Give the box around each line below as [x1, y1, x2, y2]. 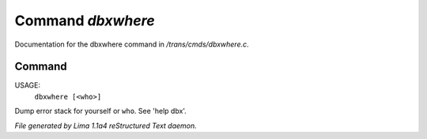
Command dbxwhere [14, 12, 155, 29]
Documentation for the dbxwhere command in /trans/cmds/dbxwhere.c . [14, 39, 249, 49]
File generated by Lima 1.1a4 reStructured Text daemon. [14, 121, 197, 130]
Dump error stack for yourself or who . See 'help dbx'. [14, 107, 187, 116]
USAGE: [14, 81, 41, 90]
